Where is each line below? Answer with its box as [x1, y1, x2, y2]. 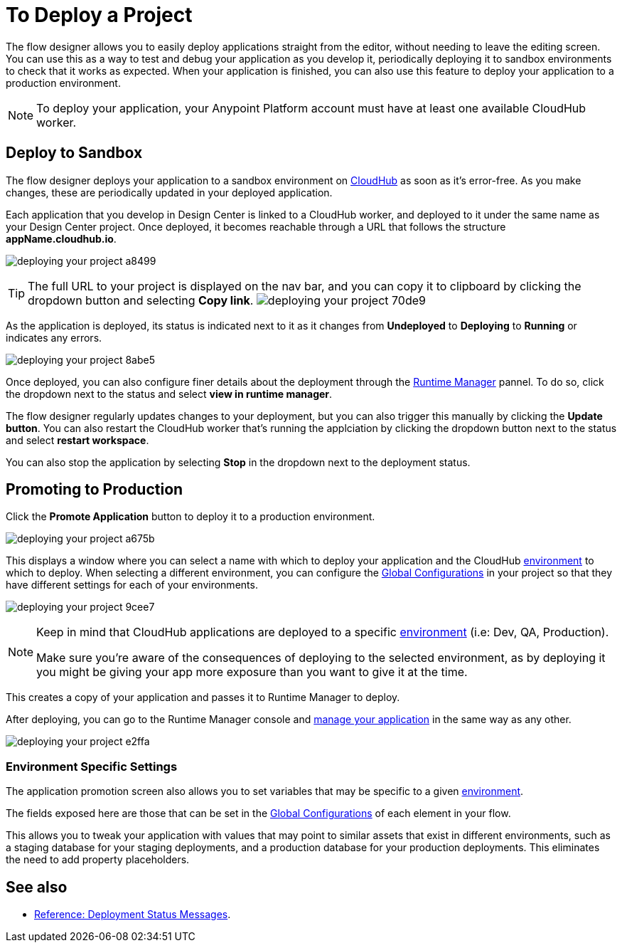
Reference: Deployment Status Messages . [34, 908, 231, 921]
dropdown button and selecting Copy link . [28, 293, 254, 307]
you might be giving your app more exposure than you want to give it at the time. [36, 665, 468, 680]
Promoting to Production [6, 480, 183, 499]
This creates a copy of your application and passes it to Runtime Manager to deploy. [6, 691, 400, 704]
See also [6, 878, 68, 896]
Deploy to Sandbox [6, 144, 143, 162]
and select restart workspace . [6, 433, 149, 446]
